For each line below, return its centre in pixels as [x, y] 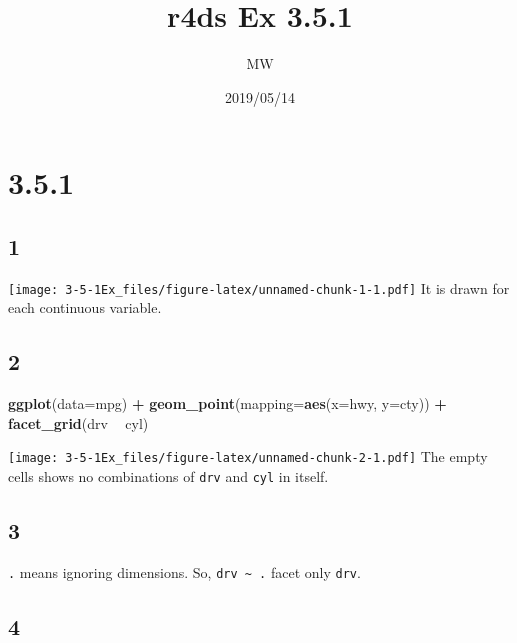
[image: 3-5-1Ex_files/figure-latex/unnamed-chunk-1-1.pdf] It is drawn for [259, 287]
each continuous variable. [85, 307]
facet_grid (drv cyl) [78, 422]
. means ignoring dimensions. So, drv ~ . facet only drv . [184, 571]
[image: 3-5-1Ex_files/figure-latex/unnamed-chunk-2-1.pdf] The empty [248, 456]
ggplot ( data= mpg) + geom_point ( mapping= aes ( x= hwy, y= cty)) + [227, 403]
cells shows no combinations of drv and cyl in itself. [168, 476]
